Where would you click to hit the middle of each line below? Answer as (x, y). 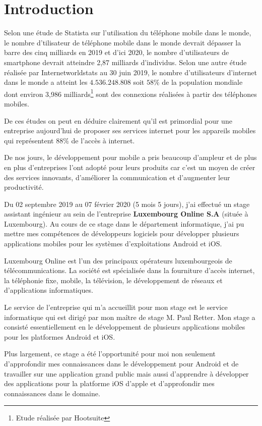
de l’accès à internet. (103, 140)
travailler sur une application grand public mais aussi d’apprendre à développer (126, 373)
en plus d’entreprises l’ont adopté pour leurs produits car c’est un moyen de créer (130, 167)
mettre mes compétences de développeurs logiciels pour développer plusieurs (122, 233)
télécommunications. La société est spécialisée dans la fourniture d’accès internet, (129, 270)
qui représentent (29, 140)
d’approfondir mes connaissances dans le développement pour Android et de (121, 363)
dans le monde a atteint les (46, 82)
